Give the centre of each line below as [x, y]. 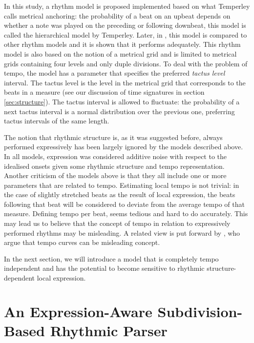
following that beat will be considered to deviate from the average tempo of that [124, 204]
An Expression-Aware [78, 311]
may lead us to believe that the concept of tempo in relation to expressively [117, 223]
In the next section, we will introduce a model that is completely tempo [111, 258]
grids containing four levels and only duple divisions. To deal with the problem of [126, 63]
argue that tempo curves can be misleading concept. [82, 242]
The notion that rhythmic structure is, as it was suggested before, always [113, 137]
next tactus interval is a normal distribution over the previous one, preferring [119, 111]
